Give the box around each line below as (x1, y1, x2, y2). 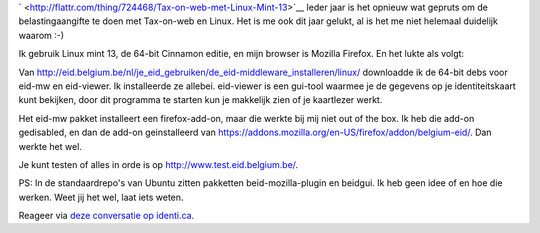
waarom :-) (18, 29, 65, 41)
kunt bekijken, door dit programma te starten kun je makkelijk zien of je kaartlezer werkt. (18, 94, 383, 106)
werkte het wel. (18, 140, 82, 152)
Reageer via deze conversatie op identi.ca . (18, 210, 195, 222)
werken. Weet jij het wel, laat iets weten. (18, 191, 184, 203)
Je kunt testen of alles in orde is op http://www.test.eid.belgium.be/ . (18, 158, 299, 170)
